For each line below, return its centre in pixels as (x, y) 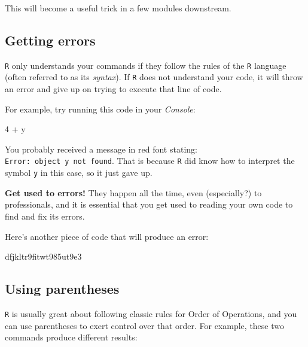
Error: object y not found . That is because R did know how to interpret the (150, 161)
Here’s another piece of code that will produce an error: (107, 236)
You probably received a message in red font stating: (101, 149)
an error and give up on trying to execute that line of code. (113, 89)
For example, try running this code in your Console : (100, 109)
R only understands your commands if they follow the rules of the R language (146, 65)
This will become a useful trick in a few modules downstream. (118, 8)
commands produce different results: (71, 337)
